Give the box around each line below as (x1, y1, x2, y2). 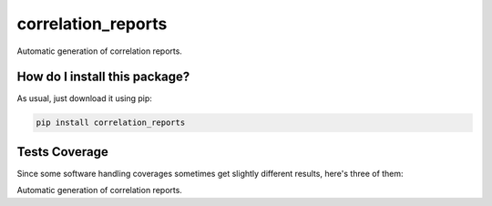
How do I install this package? (16, 69, 190, 85)
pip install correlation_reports (36, 118, 186, 128)
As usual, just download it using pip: (16, 93, 152, 104)
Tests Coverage (16, 144, 108, 160)
